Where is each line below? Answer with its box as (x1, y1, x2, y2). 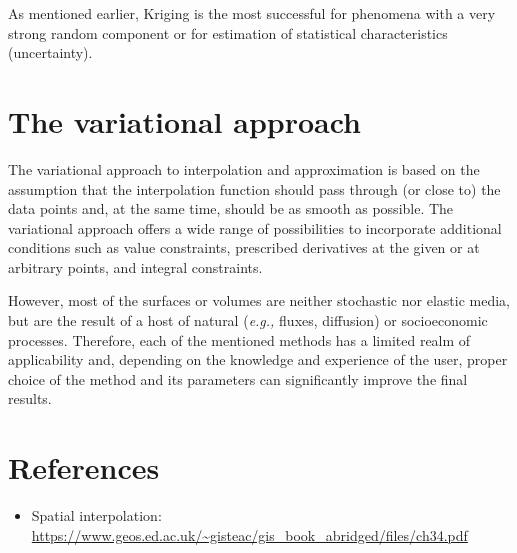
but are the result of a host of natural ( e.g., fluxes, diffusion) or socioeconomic (8, 310, 488, 331)
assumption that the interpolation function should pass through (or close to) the (8, 178, 501, 199)
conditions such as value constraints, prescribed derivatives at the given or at (8, 237, 480, 258)
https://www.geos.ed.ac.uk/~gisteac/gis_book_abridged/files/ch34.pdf (31, 524, 468, 545)
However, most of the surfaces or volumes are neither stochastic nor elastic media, (8, 290, 510, 311)
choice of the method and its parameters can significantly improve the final (8, 368, 468, 389)
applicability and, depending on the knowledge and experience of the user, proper (8, 349, 508, 370)
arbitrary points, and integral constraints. (8, 256, 263, 277)
